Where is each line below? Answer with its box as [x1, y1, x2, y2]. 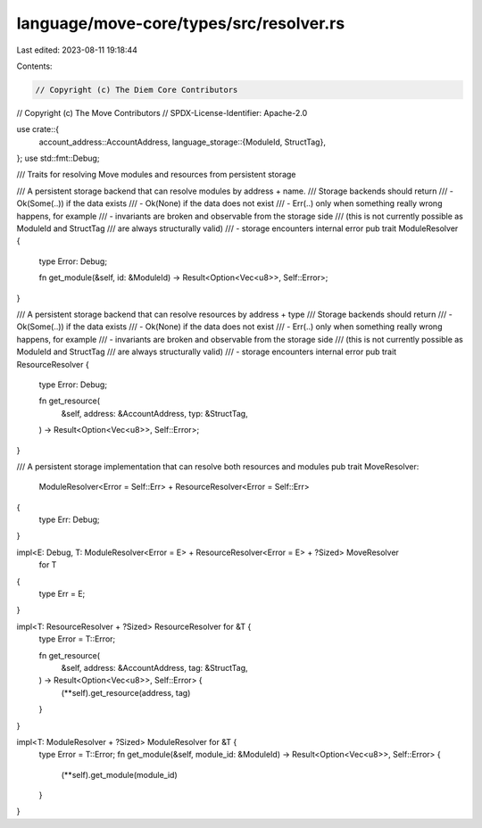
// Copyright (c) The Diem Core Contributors [35, 85, 238, 95]
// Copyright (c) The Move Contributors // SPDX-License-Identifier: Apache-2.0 [16, 107, 308, 118]
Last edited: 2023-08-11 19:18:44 [16, 45, 138, 55]
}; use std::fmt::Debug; [16, 153, 100, 164]
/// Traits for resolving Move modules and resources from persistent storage [16, 170, 296, 180]
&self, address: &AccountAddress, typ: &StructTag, [61, 408, 249, 418]
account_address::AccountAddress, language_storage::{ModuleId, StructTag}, [38, 137, 326, 147]
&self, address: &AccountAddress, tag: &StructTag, [61, 662, 249, 673]
